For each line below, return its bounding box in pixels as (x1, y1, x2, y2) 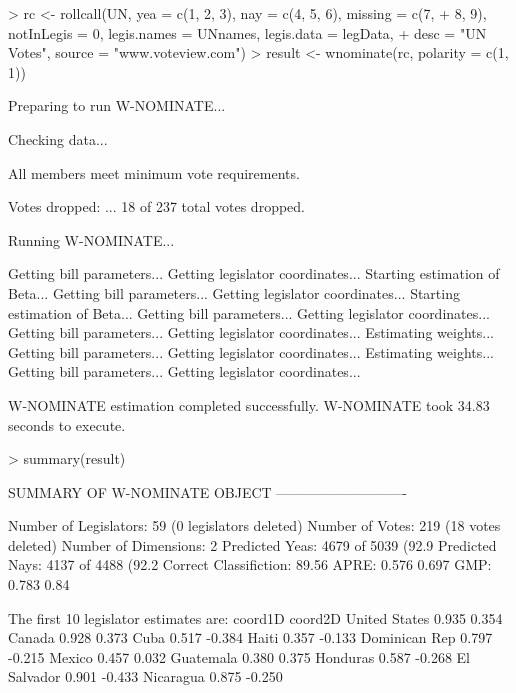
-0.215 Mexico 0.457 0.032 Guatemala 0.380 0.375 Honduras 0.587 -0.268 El (8, 646, 471, 667)
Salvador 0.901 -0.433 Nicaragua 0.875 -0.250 (8, 666, 283, 687)
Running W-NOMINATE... (8, 229, 175, 250)
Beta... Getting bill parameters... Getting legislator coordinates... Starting (8, 282, 460, 303)
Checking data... (8, 128, 108, 149)
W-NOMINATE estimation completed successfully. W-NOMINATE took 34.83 (8, 394, 490, 415)
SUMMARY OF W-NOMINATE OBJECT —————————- (8, 481, 408, 502)
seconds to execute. (8, 414, 126, 435)
